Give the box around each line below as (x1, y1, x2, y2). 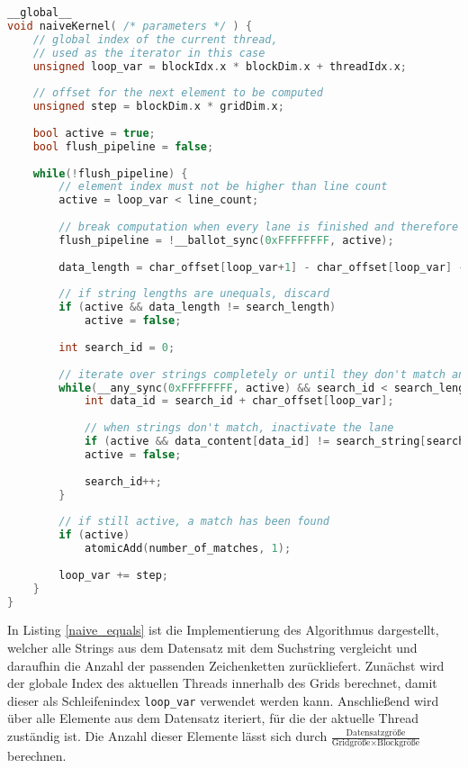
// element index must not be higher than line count (58, 180, 388, 194)
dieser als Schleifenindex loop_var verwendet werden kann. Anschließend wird (7, 691, 439, 709)
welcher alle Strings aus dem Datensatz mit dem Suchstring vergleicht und (7, 637, 418, 656)
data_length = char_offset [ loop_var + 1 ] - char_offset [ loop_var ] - (58, 260, 465, 274)
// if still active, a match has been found (58, 515, 329, 529)
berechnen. (7, 746, 67, 765)
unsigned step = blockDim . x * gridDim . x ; (32, 100, 284, 113)
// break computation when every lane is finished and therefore (58, 221, 459, 233)
